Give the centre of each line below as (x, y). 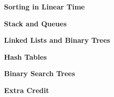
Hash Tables (25, 56)
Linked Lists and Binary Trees (57, 40)
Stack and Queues (35, 23)
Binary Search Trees (40, 73)
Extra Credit (27, 90)
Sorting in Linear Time (45, 6)
